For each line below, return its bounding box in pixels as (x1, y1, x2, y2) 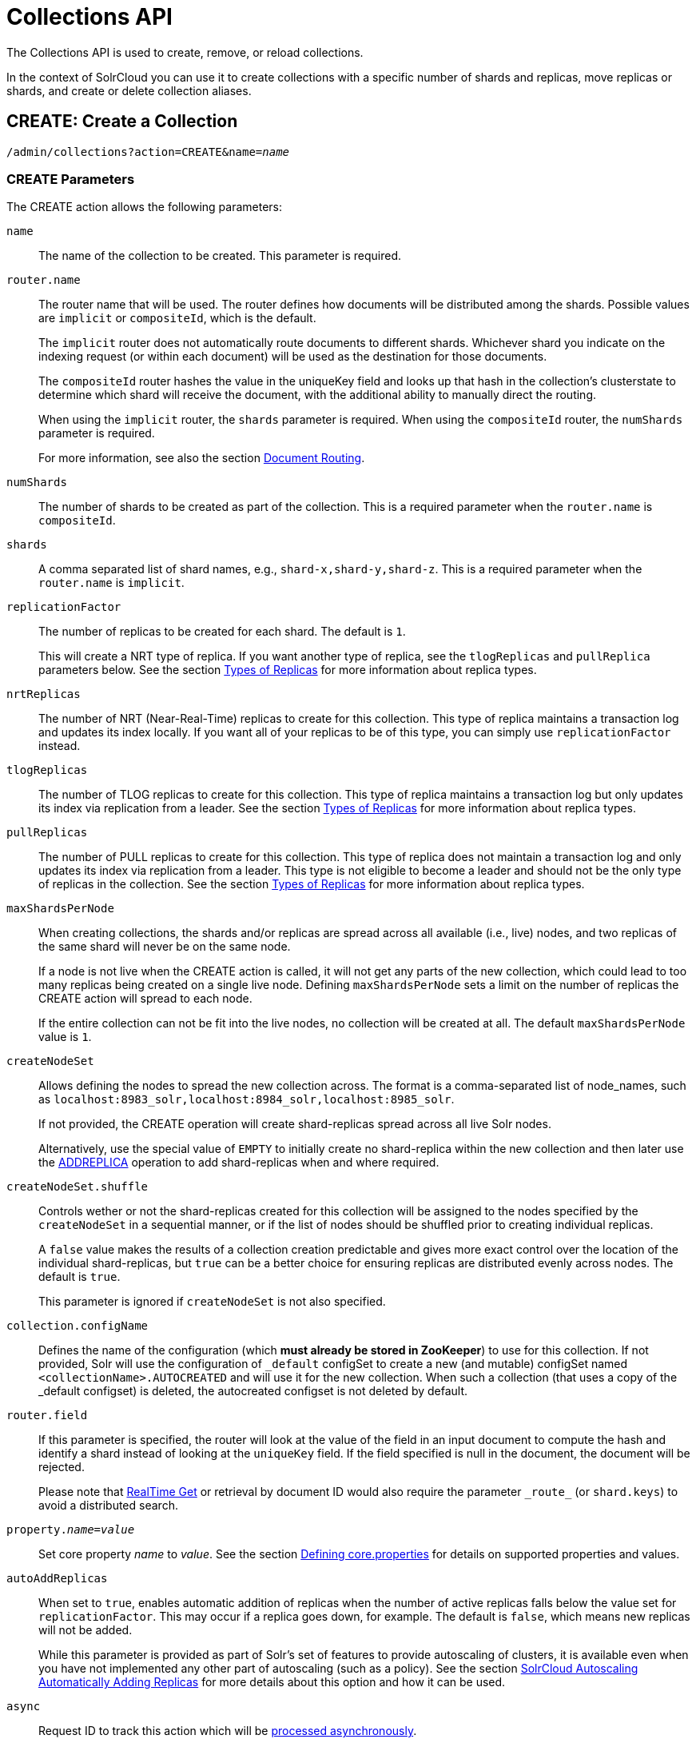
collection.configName (6, 1319, 149, 1333)
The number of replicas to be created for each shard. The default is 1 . (38, 624, 406, 639)
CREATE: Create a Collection (6, 111, 238, 132)
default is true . (38, 1270, 121, 1284)
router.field (6, 1409, 88, 1422)
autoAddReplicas (6, 1572, 108, 1585)
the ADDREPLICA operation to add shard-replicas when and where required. (38, 1155, 439, 1170)
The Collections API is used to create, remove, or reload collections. (6, 45, 364, 59)
